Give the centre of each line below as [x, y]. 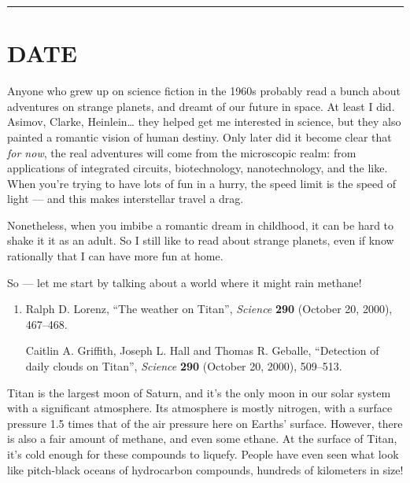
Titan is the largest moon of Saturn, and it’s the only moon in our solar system [199, 392]
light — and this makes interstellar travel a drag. [126, 199]
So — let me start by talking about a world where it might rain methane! [185, 282]
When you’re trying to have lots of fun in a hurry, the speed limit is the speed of [201, 183]
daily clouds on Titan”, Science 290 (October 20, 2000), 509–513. [184, 366]
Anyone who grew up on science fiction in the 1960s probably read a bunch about [204, 91]
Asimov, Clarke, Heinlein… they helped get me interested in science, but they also [204, 122]
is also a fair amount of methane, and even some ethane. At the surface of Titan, [202, 439]
